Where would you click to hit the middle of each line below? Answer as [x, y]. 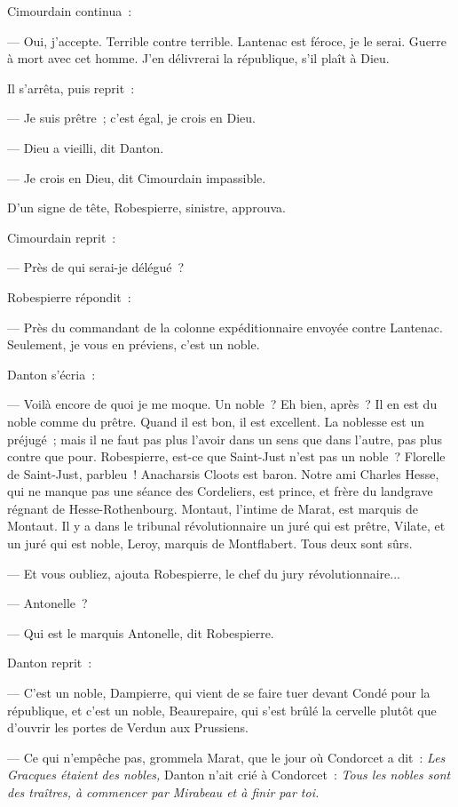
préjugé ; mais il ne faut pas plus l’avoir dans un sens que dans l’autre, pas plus [225, 439]
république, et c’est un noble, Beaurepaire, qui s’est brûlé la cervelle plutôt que [222, 710]
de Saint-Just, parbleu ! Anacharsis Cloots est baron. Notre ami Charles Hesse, [223, 473]
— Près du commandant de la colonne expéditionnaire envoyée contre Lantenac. [225, 327]
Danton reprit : [50, 663]
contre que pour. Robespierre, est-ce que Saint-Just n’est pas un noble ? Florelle [226, 456]
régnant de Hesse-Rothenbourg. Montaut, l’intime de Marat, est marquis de [213, 508]
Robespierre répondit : [69, 296]
